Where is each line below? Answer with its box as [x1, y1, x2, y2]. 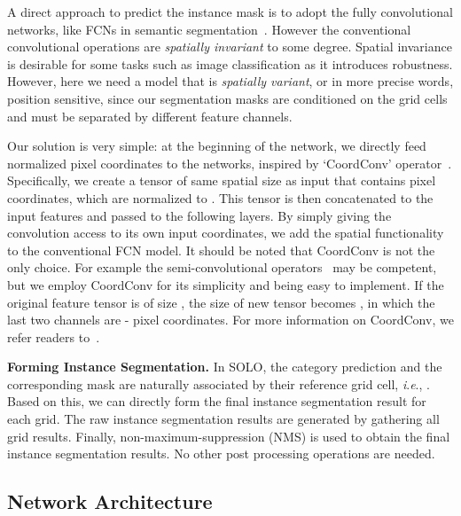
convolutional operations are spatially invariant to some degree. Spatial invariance [7, 37, 452, 56]
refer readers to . [7, 327, 100, 346]
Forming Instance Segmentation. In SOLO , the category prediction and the [7, 357, 442, 376]
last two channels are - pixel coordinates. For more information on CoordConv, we [7, 310, 454, 329]
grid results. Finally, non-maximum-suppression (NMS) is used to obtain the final [7, 426, 450, 445]
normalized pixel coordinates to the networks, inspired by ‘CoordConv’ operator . [7, 153, 452, 172]
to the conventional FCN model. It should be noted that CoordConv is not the [7, 240, 435, 259]
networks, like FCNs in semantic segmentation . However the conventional [7, 20, 411, 38]
